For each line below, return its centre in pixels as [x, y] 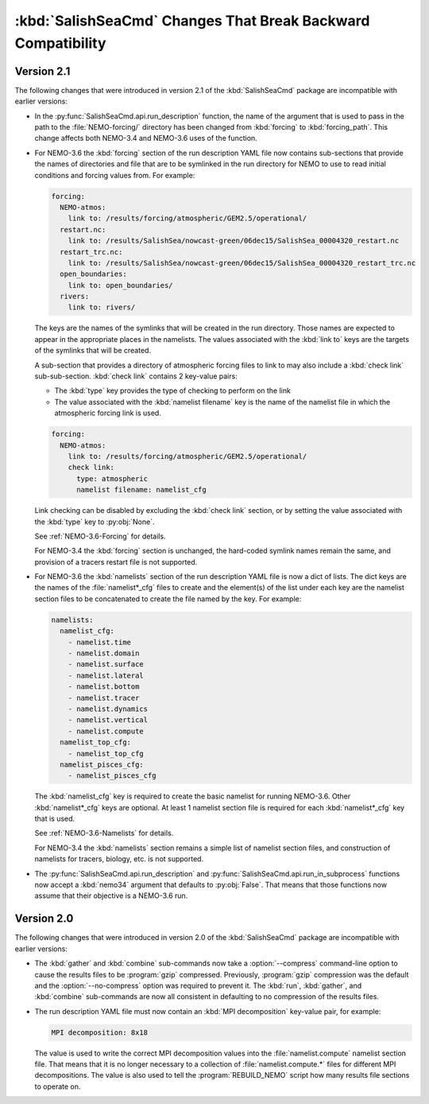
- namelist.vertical [108, 720]
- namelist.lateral [106, 675]
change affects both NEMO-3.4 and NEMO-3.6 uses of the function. [146, 138]
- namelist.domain [104, 653]
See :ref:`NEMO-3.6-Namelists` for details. [104, 833]
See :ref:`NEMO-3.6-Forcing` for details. [100, 536]
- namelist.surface [106, 665]
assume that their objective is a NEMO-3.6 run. [111, 896]
